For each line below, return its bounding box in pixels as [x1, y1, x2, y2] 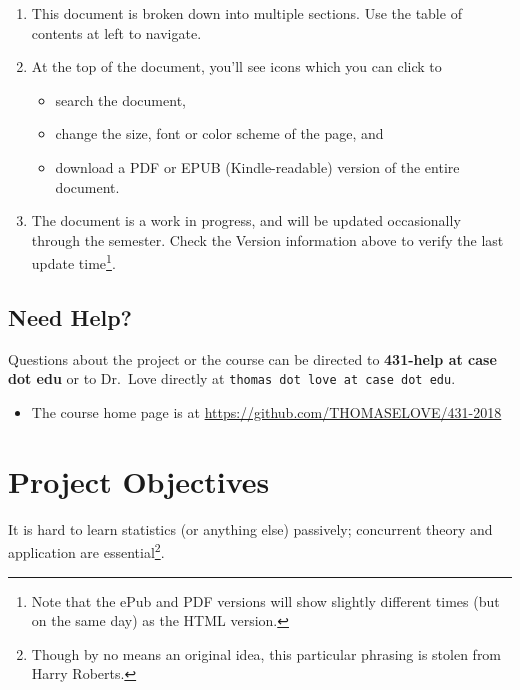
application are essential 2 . [8, 539, 165, 563]
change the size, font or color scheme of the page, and [55, 123, 384, 144]
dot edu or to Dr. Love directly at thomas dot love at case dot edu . [8, 368, 456, 389]
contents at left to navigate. [31, 22, 202, 43]
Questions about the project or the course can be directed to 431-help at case [8, 348, 497, 369]
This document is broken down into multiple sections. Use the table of [31, 3, 462, 23]
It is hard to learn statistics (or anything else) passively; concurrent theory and [8, 518, 493, 539]
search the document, [55, 89, 186, 110]
